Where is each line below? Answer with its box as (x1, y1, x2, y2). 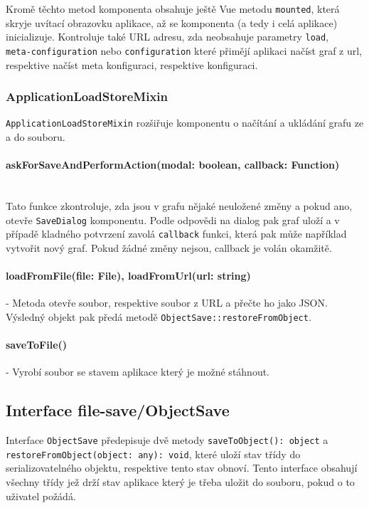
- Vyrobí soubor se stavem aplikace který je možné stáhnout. (6, 364, 270, 379)
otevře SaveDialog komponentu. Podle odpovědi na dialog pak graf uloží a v (6, 212, 340, 227)
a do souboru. (6, 129, 65, 144)
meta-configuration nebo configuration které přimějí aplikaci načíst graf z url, (6, 43, 363, 58)
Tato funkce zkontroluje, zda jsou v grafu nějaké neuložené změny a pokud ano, (6, 199, 353, 213)
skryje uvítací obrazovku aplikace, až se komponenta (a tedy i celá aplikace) (6, 15, 338, 30)
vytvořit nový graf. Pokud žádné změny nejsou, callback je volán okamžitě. (6, 240, 332, 255)
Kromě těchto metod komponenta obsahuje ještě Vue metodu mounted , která (6, 1, 340, 16)
